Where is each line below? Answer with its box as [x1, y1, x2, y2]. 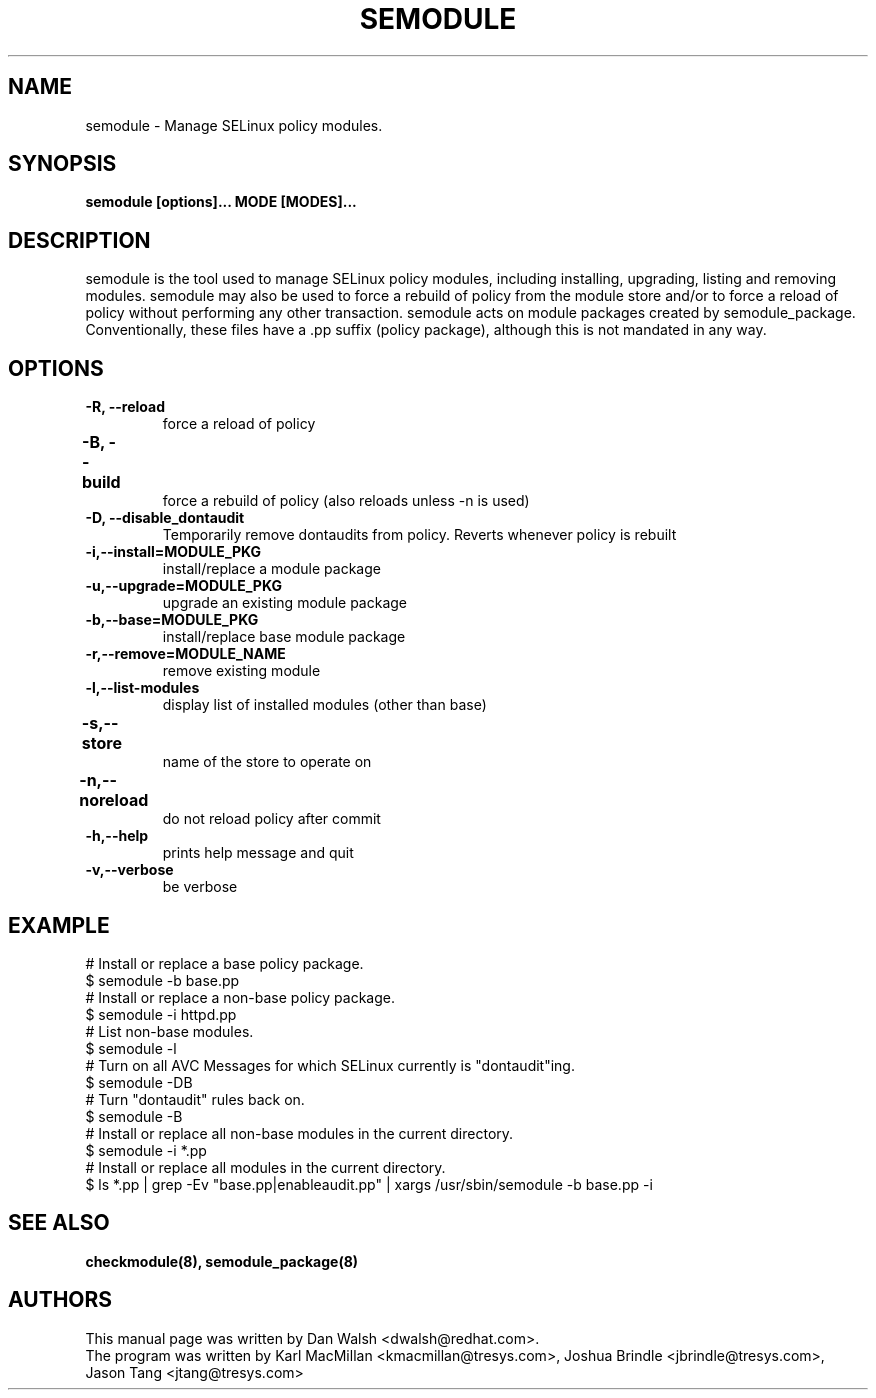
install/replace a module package [162, 560, 381, 578]
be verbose [162, 878, 238, 896]
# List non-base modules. [85, 1022, 254, 1040]
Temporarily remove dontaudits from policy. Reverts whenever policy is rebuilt [162, 526, 677, 544]
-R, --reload [85, 398, 165, 416]
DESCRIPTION [8, 227, 151, 253]
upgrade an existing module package [162, 594, 408, 612]
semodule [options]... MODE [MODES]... [85, 193, 357, 211]
